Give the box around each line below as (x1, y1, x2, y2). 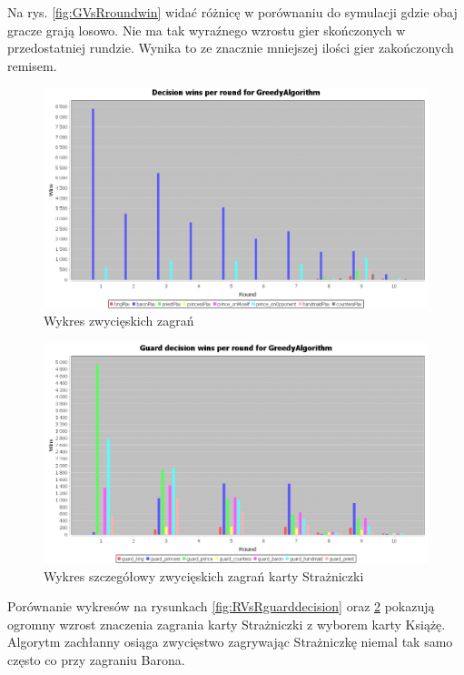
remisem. (7, 55, 57, 75)
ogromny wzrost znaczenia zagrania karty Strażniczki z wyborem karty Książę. (7, 614, 446, 633)
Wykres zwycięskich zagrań (44, 311, 194, 330)
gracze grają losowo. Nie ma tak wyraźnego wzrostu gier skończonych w (7, 20, 406, 39)
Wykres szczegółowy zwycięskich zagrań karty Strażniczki (44, 566, 364, 585)
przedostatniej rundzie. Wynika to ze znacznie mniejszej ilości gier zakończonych (7, 38, 454, 57)
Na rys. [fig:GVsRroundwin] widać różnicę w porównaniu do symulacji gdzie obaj (7, 3, 458, 21)
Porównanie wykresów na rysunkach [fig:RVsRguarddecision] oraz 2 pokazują (7, 597, 435, 616)
